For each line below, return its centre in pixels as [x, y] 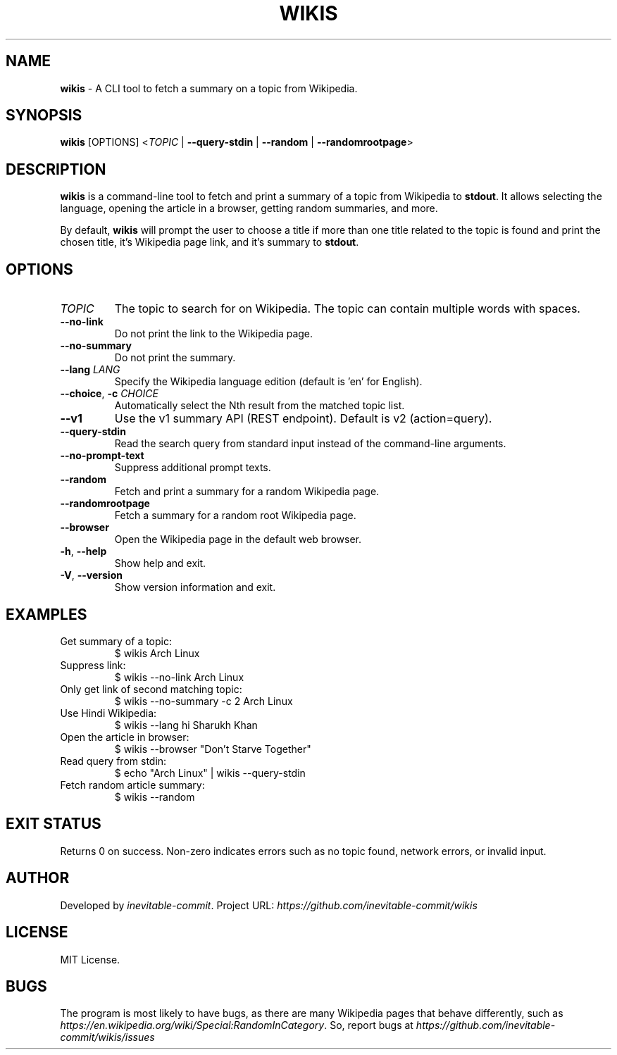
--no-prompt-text [102, 456]
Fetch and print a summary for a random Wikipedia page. [247, 492]
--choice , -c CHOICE [109, 394]
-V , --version [91, 575]
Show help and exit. [160, 563]
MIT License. [90, 959]
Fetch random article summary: [132, 785]
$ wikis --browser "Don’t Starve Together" [213, 749]
